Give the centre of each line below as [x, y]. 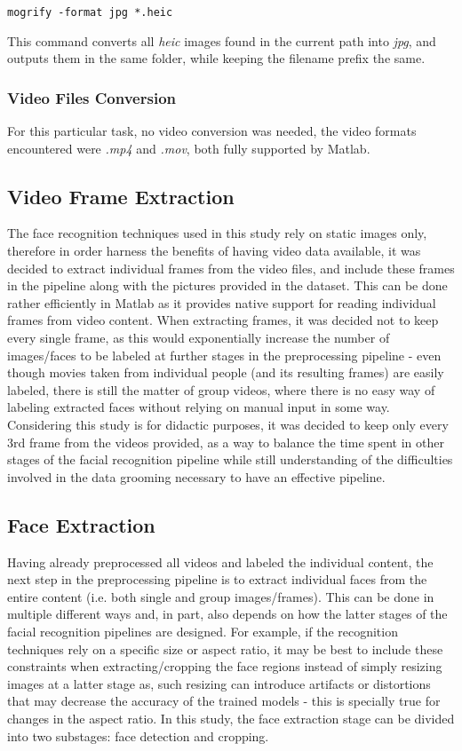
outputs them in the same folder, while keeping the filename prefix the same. [216, 58]
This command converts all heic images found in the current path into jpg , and [222, 40]
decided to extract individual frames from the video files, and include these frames [231, 268]
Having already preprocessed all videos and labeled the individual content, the [220, 561]
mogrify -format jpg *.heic [90, 12]
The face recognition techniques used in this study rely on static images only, [217, 233]
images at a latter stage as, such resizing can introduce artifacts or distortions [219, 683]
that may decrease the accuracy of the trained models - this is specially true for [224, 701]
